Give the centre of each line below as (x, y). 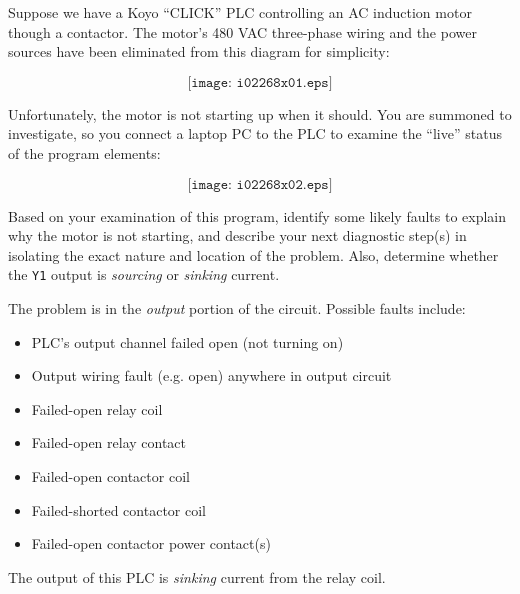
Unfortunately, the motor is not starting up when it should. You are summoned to (260, 113)
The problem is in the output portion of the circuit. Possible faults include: (237, 308)
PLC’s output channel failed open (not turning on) (187, 341)
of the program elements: (84, 152)
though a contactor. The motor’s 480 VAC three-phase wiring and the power (242, 31)
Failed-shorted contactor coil (118, 509)
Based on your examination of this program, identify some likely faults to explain (257, 215)
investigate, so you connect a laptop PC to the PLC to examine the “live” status (255, 133)
